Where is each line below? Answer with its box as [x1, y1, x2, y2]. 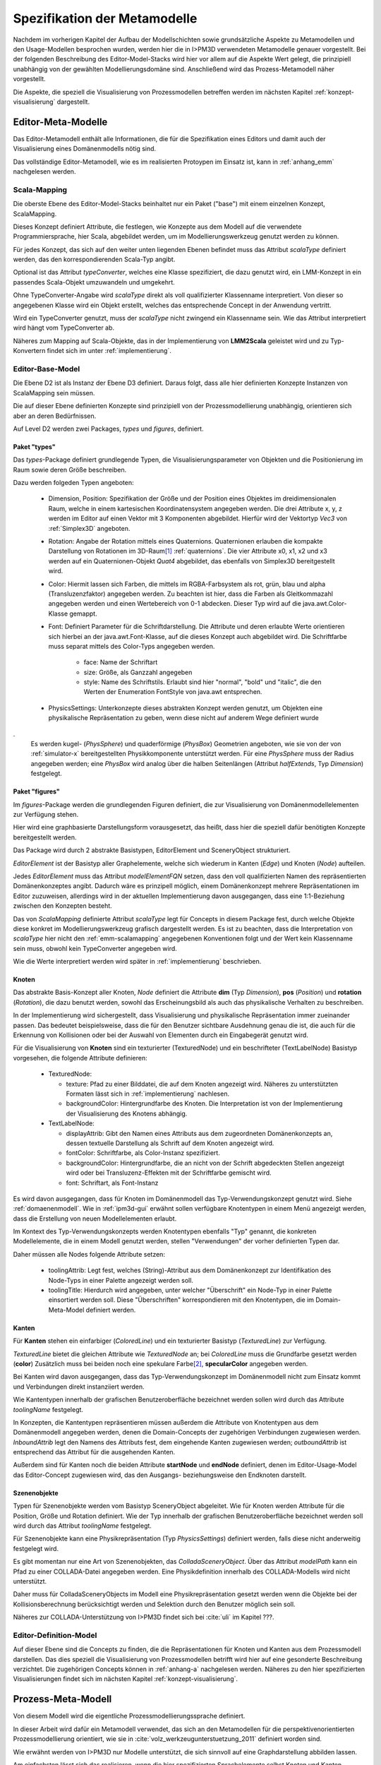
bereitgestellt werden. [13, 833, 77, 842]
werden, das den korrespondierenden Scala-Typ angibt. [13, 255, 176, 264]
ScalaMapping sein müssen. [13, 388, 95, 397]
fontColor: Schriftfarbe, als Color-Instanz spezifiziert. [66, 1149, 220, 1157]
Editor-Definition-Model [13, 1630, 97, 1640]
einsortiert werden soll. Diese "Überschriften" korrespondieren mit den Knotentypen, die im [48, 1296, 314, 1304]
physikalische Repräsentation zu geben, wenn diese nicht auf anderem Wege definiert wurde [48, 714, 319, 722]
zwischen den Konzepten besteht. [13, 902, 112, 910]
